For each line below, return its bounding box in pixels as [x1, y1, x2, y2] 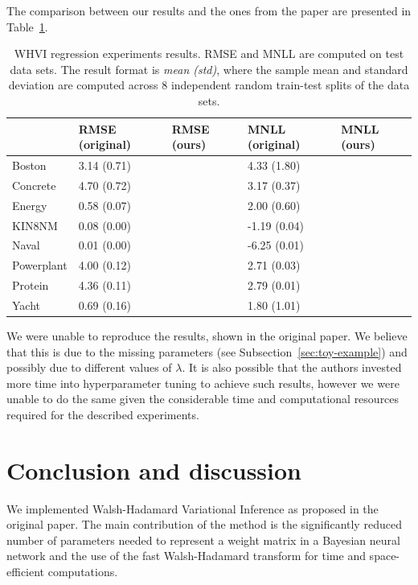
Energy [12, 196, 47, 213]
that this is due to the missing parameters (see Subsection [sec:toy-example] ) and [6, 343, 408, 360]
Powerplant [12, 257, 68, 274]
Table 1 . [6, 18, 48, 35]
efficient [6, 563, 45, 580]
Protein [12, 277, 49, 294]
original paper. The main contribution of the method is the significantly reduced [6, 516, 402, 533]
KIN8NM [12, 216, 58, 233]
